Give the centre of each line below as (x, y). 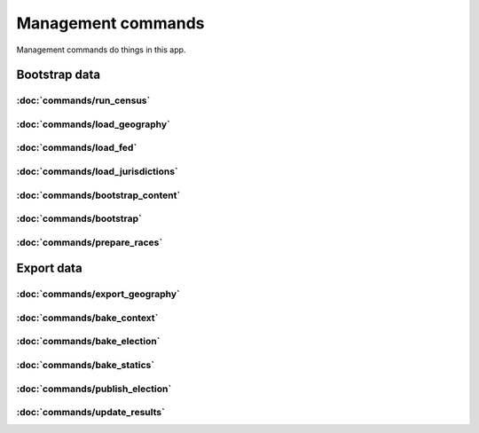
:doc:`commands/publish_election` (94, 389)
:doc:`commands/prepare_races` (90, 242)
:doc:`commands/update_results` (91, 413)
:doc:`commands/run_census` (83, 100)
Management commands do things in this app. (101, 50)
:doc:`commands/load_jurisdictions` (98, 171)
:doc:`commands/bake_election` (88, 342)
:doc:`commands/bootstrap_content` (98, 195)
